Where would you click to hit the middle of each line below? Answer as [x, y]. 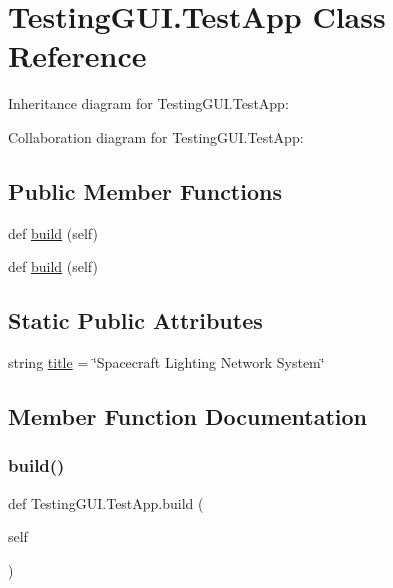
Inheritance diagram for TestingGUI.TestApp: [148, 103]
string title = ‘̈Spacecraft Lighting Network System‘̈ [166, 362]
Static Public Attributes [135, 320]
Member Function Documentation [188, 416]
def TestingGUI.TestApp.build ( [106, 502]
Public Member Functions [145, 190]
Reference [77, 55]
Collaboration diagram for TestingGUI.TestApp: [156, 136]
